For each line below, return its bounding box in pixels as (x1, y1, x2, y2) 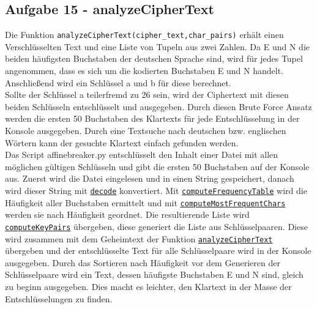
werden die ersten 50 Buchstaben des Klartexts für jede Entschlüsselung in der (5, 112, 300, 125)
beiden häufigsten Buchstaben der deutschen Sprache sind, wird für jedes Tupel (5, 52, 303, 65)
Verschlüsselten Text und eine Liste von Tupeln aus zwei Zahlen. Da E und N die (5, 40, 310, 53)
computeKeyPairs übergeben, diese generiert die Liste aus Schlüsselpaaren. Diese (5, 220, 308, 233)
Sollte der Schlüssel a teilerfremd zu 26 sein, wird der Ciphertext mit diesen (5, 88, 289, 101)
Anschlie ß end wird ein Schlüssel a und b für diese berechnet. (5, 76, 231, 89)
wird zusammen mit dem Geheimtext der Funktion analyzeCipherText (5, 232, 273, 245)
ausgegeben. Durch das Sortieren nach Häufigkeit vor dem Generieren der (5, 256, 280, 269)
